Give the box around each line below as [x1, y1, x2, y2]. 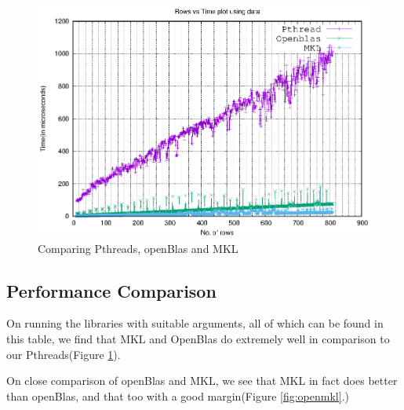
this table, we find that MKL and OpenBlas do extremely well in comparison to [6, 331, 390, 347]
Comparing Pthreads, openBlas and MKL [38, 240, 238, 256]
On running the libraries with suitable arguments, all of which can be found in [6, 315, 384, 331]
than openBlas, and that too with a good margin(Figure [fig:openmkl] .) [6, 387, 349, 404]
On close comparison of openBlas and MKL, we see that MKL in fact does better [6, 372, 398, 389]
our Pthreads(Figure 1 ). [6, 346, 121, 362]
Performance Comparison [6, 278, 217, 302]
